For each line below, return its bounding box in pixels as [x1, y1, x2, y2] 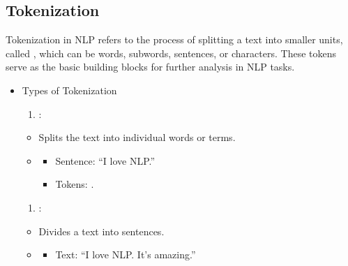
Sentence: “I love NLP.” [55, 153, 156, 168]
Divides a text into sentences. [38, 223, 165, 238]
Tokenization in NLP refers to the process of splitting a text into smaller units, [6, 32, 343, 47]
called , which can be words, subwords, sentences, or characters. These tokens [6, 45, 337, 60]
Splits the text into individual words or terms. [38, 130, 236, 145]
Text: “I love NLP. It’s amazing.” [55, 247, 196, 262]
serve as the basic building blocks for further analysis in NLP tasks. [6, 59, 295, 74]
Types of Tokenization [22, 82, 117, 97]
